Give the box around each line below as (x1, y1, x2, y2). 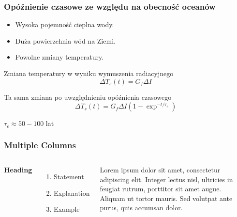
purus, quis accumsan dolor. (100, 202, 183, 213)
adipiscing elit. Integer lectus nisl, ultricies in (100, 174, 233, 184)
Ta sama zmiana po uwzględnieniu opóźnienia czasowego (4, 92, 172, 102)
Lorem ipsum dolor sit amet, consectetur (100, 165, 221, 174)
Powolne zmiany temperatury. (15, 52, 104, 62)
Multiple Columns (4, 139, 76, 151)
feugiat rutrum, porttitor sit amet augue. (100, 184, 222, 194)
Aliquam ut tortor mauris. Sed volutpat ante (100, 193, 233, 203)
